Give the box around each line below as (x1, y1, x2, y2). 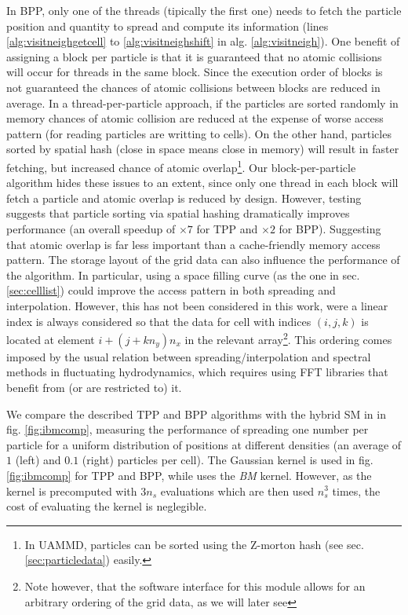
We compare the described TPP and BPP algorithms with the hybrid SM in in (6, 405, 386, 422)
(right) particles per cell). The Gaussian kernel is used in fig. (82, 452, 373, 468)
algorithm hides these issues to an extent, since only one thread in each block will (6, 174, 399, 191)
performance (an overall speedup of (6, 220, 176, 236)
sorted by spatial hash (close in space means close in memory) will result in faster (6, 141, 399, 157)
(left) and (15, 452, 61, 468)
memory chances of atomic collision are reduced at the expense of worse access (6, 110, 384, 126)
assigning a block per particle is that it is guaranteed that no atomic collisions (6, 48, 382, 64)
